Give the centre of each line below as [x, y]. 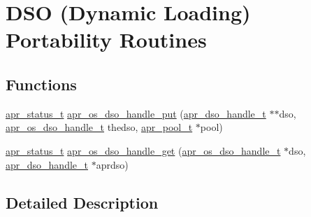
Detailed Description [82, 202]
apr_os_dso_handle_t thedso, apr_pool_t [99, 127]
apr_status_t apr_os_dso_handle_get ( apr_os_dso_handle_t [143, 150]
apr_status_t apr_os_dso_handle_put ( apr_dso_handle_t [136, 113]
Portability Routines [106, 40]
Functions [41, 84]
